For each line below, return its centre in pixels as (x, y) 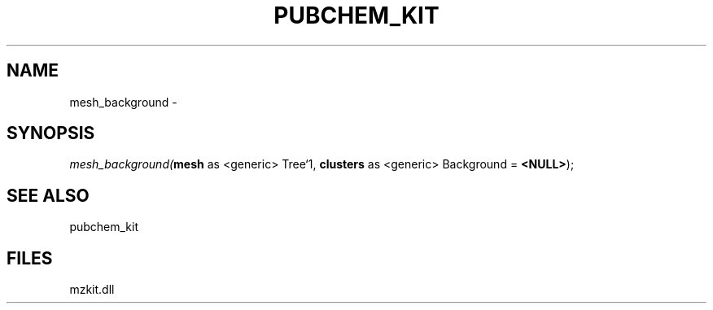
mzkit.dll (92, 290)
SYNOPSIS (51, 133)
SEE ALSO (48, 195)
